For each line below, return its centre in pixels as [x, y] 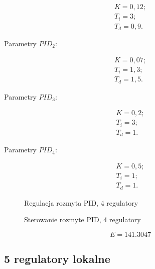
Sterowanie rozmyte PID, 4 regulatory [83, 219]
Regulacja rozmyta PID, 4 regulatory [81, 202]
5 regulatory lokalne [57, 259]
